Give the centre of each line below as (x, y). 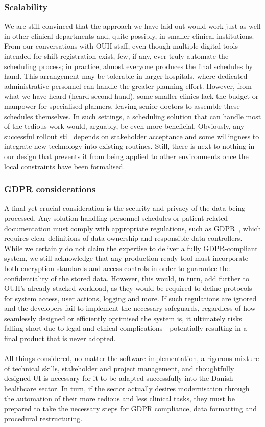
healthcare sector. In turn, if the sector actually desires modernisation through (127, 388)
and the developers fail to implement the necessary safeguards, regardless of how (130, 308)
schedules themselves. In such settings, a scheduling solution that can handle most (133, 116)
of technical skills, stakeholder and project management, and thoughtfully (119, 368)
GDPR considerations (50, 189)
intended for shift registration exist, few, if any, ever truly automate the (116, 56)
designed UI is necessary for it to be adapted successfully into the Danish (119, 378)
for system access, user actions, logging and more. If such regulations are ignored (130, 298)
